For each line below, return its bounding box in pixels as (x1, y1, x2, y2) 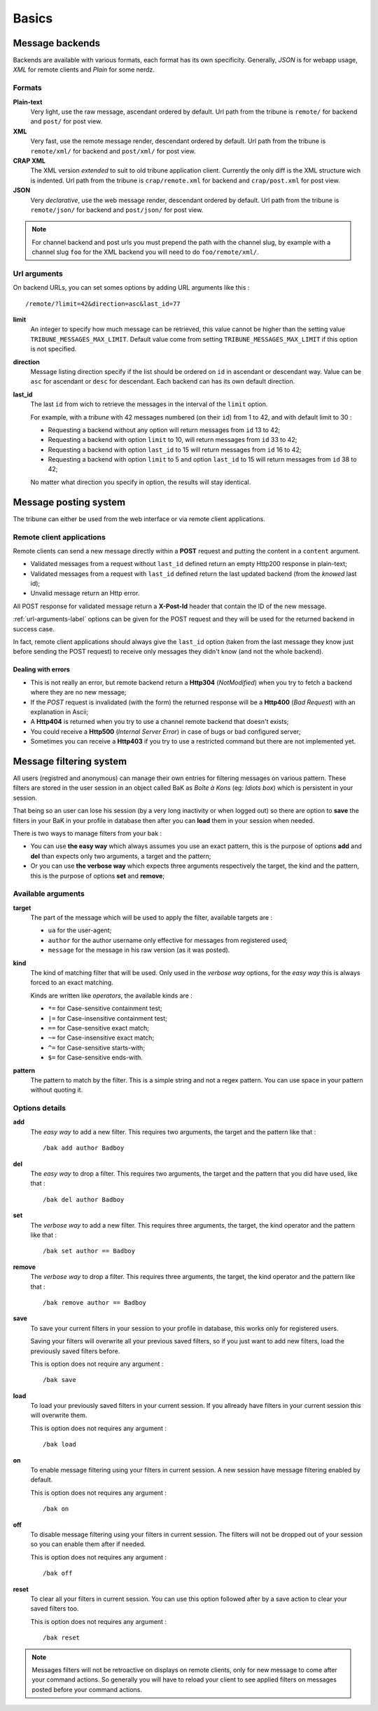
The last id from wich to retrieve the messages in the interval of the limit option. (30, 400, 268, 408)
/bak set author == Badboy (43, 1247, 136, 1255)
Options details (13, 1103, 66, 1113)
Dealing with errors (13, 665, 70, 673)
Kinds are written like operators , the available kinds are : (30, 991, 192, 1000)
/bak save (43, 1376, 76, 1384)
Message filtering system (13, 755, 127, 767)
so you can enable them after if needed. (30, 1540, 146, 1548)
